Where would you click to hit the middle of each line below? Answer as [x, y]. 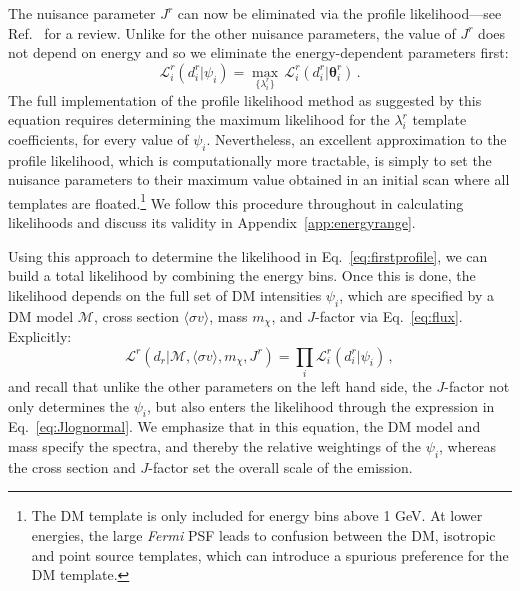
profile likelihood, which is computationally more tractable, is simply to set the [250, 159]
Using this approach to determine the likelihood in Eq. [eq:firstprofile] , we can [248, 255]
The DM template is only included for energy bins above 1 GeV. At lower [257, 515]
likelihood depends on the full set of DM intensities [165, 294]
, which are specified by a [417, 294]
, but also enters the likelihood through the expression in [321, 405]
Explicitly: [40, 336]
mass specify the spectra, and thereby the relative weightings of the [215, 445]
